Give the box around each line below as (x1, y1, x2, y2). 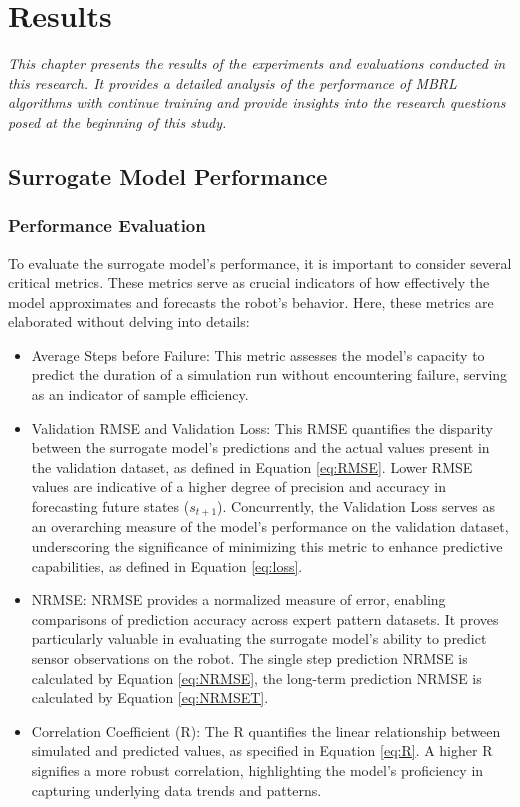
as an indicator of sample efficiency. (31, 384, 249, 405)
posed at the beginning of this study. (8, 111, 227, 132)
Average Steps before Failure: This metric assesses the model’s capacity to (31, 344, 485, 365)
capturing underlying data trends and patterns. (31, 779, 322, 800)
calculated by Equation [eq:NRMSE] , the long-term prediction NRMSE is (31, 667, 482, 688)
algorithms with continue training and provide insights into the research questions (8, 92, 506, 113)
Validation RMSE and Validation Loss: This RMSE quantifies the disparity (31, 417, 493, 438)
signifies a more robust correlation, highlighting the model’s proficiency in (31, 760, 484, 781)
